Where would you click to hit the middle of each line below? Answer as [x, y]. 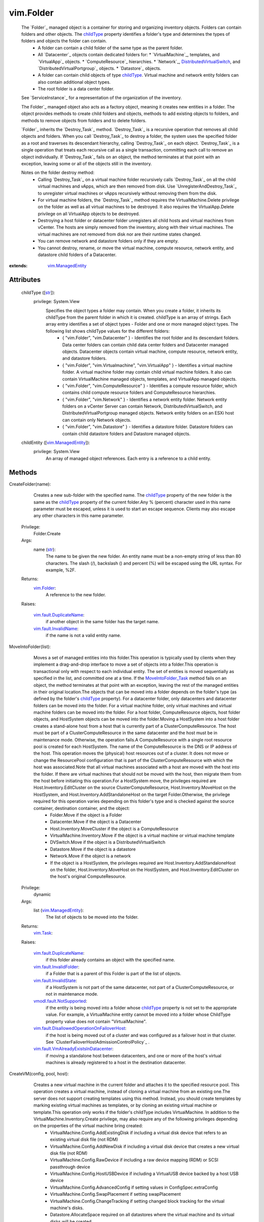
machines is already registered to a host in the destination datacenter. [116, 1063]
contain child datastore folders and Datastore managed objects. [126, 434]
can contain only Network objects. [97, 420]
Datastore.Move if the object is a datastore [93, 849]
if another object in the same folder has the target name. [102, 622]
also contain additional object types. [74, 82]
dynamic [42, 895]
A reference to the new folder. [76, 595]
